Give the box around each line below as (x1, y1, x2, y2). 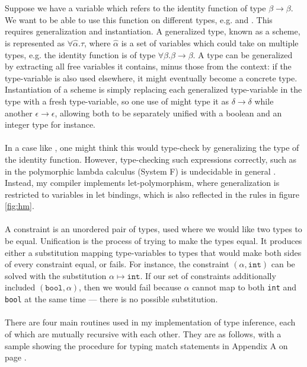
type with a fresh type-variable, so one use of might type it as (5, 94, 229, 107)
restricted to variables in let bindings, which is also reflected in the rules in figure (5, 188, 299, 200)
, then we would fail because (79, 281, 181, 293)
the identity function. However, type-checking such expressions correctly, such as (5, 153, 297, 165)
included (5, 281, 36, 293)
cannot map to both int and (192, 281, 297, 293)
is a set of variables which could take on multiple (121, 36, 299, 49)
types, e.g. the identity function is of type (5, 48, 156, 61)
